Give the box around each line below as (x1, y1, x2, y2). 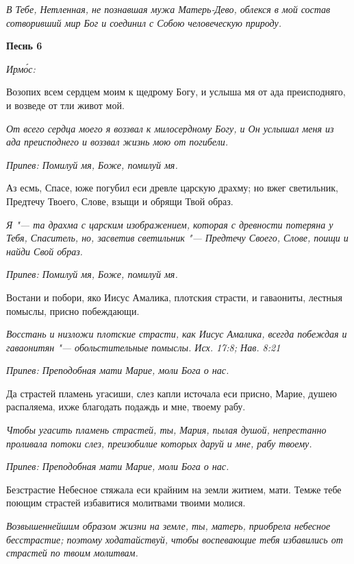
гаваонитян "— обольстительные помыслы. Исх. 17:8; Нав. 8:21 (6, 340, 281, 354)
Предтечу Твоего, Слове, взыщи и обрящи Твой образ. (6, 193, 233, 208)
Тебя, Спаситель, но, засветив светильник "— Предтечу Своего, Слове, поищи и (6, 231, 349, 245)
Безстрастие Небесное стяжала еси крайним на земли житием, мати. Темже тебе (6, 482, 342, 496)
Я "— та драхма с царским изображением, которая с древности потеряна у (6, 217, 333, 231)
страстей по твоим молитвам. (6, 545, 138, 560)
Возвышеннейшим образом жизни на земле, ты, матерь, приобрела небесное (6, 519, 331, 533)
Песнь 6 (6, 38, 42, 53)
